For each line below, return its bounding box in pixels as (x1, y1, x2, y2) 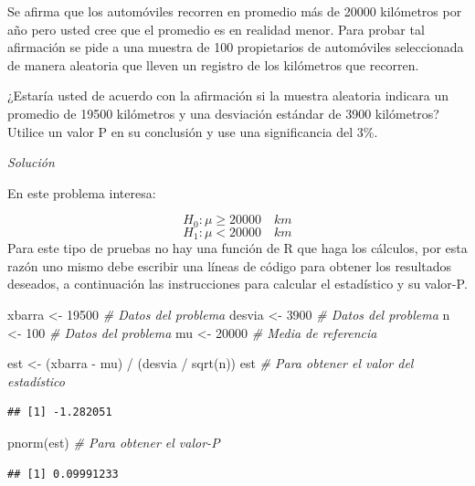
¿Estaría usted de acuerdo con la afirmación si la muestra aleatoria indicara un (7, 86, 449, 105)
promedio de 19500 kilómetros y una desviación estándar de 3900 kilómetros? (7, 103, 439, 122)
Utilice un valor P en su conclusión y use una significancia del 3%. (7, 121, 378, 141)
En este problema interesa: (7, 183, 156, 202)
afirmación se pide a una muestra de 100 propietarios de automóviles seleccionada (7, 37, 464, 57)
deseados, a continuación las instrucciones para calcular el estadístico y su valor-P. (7, 274, 468, 293)
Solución (7, 153, 55, 172)
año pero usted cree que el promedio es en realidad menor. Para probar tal (7, 19, 425, 38)
